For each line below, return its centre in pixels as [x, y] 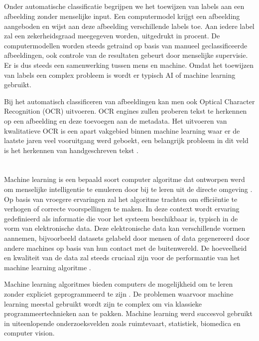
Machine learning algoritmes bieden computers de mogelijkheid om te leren [119, 284]
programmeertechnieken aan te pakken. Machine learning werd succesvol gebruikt [128, 313]
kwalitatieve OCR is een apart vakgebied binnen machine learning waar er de [122, 130]
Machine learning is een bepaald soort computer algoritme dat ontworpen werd [125, 179]
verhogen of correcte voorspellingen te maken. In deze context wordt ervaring [122, 209]
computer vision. [29, 333]
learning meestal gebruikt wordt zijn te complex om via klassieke [103, 303]
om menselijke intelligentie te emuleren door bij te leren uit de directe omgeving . [128, 189]
